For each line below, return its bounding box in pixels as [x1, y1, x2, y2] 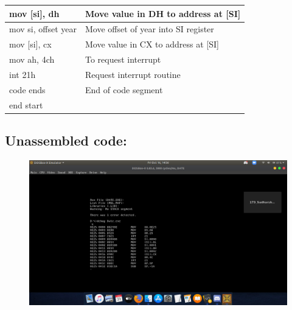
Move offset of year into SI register [85, 23, 214, 35]
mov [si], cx [9, 38, 52, 51]
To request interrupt [85, 53, 161, 66]
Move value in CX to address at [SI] [85, 38, 219, 51]
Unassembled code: [5, 131, 127, 150]
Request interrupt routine [85, 68, 181, 80]
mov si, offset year [9, 23, 77, 35]
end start [9, 98, 43, 111]
